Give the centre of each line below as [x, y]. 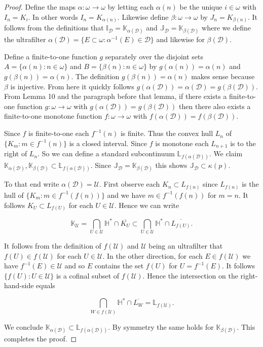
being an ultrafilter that [186, 245]
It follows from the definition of [53, 245]
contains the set [119, 266]
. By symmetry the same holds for [161, 326]
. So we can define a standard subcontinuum [106, 153]
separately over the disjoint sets [154, 56]
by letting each [131, 7]
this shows [171, 165]
